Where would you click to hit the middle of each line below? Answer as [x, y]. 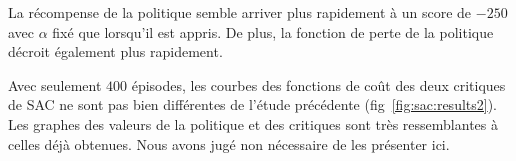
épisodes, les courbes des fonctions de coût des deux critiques [318, 84]
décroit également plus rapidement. [115, 51]
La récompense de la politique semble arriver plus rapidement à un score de [240, 12]
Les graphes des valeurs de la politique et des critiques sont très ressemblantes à [253, 123]
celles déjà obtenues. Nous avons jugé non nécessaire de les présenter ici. [229, 143]
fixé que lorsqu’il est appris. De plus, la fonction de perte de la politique [273, 31]
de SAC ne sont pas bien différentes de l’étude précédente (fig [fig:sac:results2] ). [253, 104]
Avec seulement [55, 84]
